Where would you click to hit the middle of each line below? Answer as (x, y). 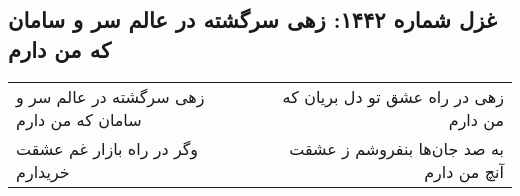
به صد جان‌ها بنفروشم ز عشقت (396, 148)
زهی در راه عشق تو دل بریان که (393, 96)
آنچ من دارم (464, 171)
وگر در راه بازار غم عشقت (107, 148)
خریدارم (43, 171)
